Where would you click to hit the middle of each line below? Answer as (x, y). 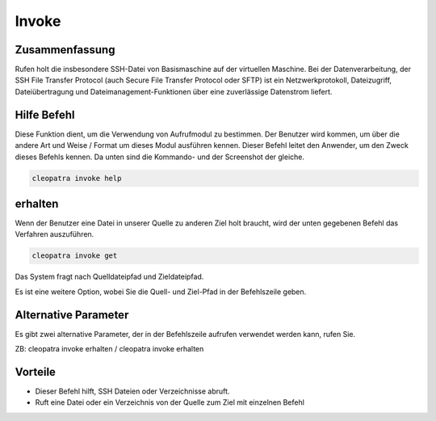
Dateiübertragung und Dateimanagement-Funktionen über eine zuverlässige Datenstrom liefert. (174, 91)
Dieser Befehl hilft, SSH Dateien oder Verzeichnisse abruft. (132, 391)
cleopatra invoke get (75, 256)
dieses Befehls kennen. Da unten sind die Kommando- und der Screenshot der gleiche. (160, 157)
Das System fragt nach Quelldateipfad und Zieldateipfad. (109, 277)
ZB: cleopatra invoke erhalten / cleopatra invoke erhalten (109, 349)
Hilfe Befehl (45, 114)
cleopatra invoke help (77, 178)
